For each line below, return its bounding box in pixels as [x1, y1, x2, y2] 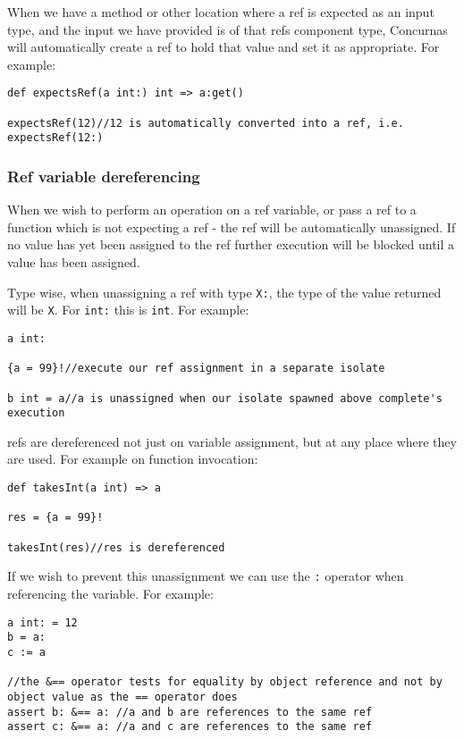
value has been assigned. [7, 253, 140, 271]
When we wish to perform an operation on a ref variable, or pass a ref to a [7, 200, 417, 219]
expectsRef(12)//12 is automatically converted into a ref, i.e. [7, 116, 404, 130]
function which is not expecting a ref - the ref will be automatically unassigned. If [7, 217, 456, 236]
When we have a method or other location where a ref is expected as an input [7, 3, 434, 21]
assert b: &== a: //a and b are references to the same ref [7, 705, 373, 718]
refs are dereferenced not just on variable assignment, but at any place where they [7, 432, 457, 450]
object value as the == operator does [7, 690, 238, 703]
